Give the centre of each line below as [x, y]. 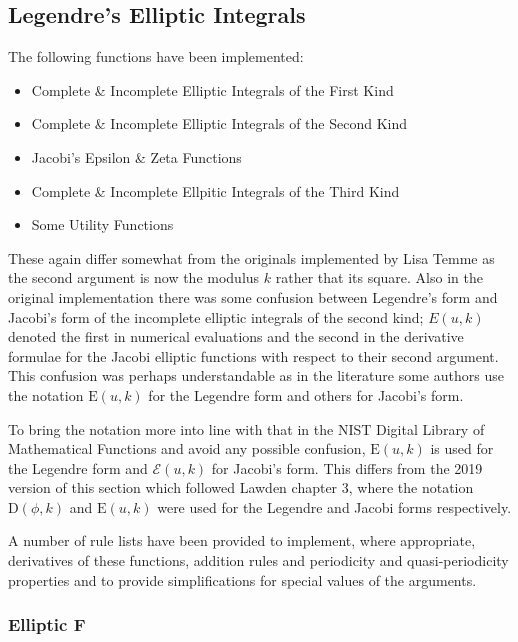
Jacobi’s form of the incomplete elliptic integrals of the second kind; [216, 316]
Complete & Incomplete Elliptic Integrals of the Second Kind [219, 123]
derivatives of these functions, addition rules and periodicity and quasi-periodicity [258, 560]
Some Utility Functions [102, 224]
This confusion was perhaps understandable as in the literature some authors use [256, 375]
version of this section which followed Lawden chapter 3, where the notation [241, 487]
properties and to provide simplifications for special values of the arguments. [242, 579]
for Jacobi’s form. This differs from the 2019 [347, 467]
